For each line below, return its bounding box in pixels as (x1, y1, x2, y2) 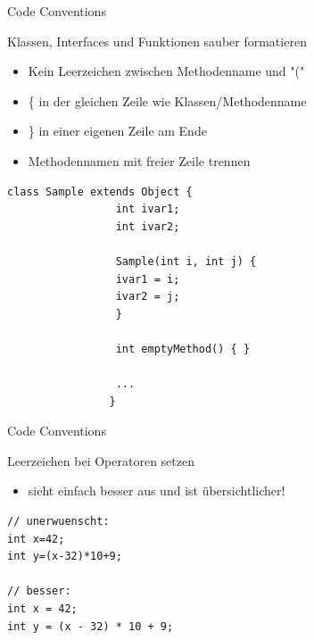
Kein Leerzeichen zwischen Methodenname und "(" (28, 62, 305, 80)
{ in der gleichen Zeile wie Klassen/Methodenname (28, 91, 307, 110)
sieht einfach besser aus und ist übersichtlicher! (28, 481, 285, 500)
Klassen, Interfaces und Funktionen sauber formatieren (7, 31, 307, 50)
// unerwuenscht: (7, 515, 110, 528)
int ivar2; (115, 220, 180, 233)
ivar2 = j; (115, 290, 180, 303)
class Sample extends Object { (7, 185, 193, 198)
